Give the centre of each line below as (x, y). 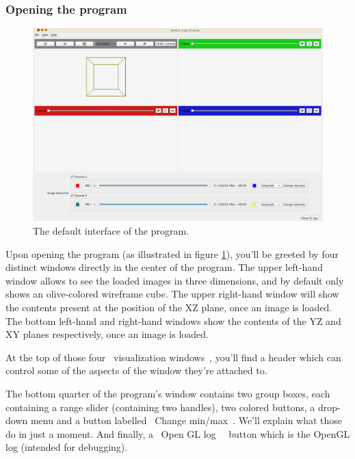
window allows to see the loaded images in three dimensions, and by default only (175, 280)
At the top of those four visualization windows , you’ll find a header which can (173, 357)
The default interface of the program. (111, 231)
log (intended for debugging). (67, 447)
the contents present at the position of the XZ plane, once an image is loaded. (169, 307)
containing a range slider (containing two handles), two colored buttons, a (160, 407)
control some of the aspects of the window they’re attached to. (136, 370)
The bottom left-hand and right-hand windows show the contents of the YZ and (173, 320)
